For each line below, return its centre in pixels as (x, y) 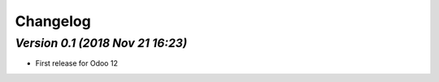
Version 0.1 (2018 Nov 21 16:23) (101, 43)
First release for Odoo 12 (76, 63)
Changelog (53, 21)
